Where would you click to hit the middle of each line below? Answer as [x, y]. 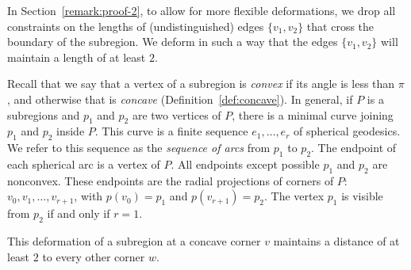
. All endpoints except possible [245, 164]
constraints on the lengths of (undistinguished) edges [136, 26]
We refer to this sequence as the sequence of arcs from [139, 148]
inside [71, 131]
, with [88, 196]
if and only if [79, 213]
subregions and [44, 114]
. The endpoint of [354, 148]
